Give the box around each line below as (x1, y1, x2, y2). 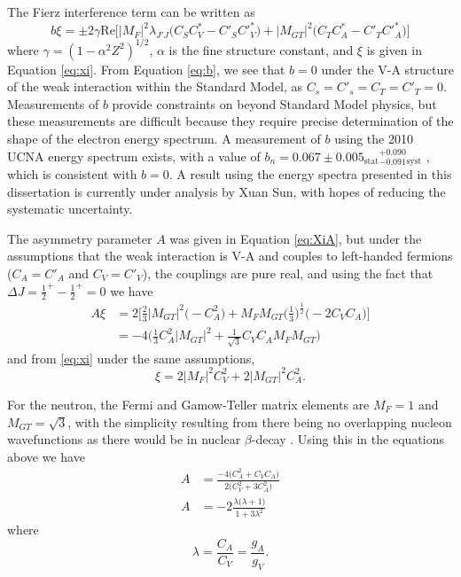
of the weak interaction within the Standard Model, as (7, 77, 303, 96)
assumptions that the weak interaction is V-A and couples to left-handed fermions (7, 246, 453, 265)
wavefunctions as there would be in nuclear (7, 430, 241, 448)
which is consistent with (7, 165, 137, 183)
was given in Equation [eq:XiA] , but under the (169, 229, 422, 247)
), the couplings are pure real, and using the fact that (142, 263, 434, 282)
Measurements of (7, 94, 99, 113)
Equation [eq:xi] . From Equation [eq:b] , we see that (7, 59, 285, 78)
